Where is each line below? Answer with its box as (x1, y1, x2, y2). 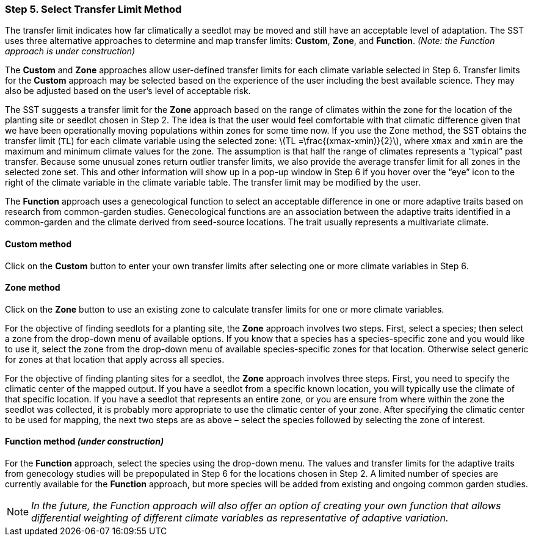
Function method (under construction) (5, 436, 164, 447)
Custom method (5, 238, 71, 249)
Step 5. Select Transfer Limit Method (5, 3, 182, 15)
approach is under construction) (5, 46, 136, 57)
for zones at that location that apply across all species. (5, 354, 225, 365)
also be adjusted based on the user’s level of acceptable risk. (5, 85, 251, 96)
